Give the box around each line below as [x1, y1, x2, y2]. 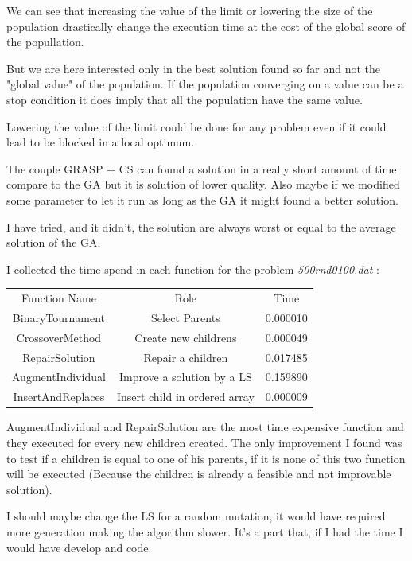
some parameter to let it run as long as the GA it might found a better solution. [6, 191, 398, 208]
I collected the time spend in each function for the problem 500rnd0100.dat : [6, 260, 379, 277]
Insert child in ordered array [116, 388, 255, 405]
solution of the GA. [6, 234, 101, 251]
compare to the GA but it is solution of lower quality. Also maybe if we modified [6, 176, 400, 193]
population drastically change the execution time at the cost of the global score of [6, 18, 406, 34]
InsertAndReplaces [13, 388, 105, 405]
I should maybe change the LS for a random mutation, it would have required [6, 508, 386, 524]
